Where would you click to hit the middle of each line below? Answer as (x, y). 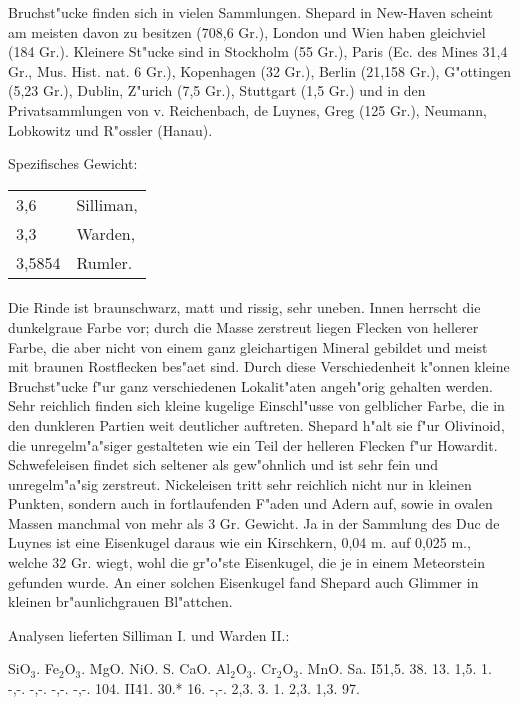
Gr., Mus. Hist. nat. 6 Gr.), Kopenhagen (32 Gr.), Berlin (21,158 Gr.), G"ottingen (259, 70)
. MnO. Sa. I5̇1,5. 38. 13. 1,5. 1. (395, 668)
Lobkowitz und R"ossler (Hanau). (110, 129)
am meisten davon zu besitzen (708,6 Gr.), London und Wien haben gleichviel (247, 31)
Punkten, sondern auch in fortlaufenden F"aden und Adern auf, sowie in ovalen (250, 503)
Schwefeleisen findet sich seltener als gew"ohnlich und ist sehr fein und (223, 464)
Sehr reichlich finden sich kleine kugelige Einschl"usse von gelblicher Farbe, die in (256, 405)
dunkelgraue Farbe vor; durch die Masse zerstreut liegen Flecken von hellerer (243, 326)
